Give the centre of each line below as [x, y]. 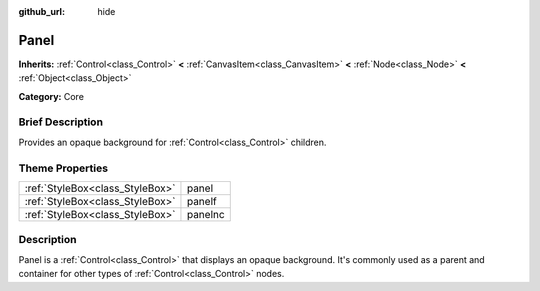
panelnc [205, 214]
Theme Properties [63, 168]
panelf [201, 201]
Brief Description [61, 122]
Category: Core [51, 96]
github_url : [41, 11]
